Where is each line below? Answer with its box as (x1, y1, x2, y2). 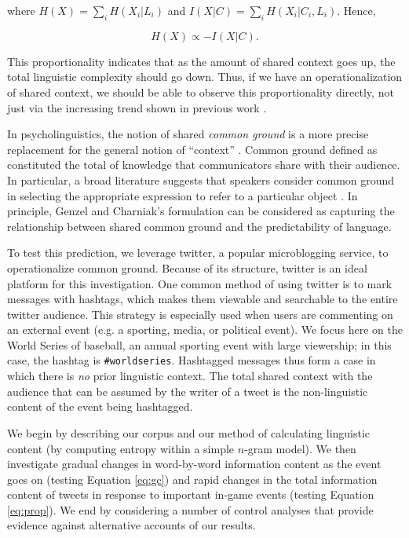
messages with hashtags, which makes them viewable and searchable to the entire (7, 291, 398, 307)
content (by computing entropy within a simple (7, 440, 235, 456)
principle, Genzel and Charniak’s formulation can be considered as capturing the (7, 203, 395, 219)
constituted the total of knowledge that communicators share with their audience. (7, 156, 400, 173)
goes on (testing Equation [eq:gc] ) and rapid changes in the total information (7, 470, 378, 487)
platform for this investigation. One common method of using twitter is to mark (7, 275, 393, 291)
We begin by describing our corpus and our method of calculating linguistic (7, 424, 371, 441)
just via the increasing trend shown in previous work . (7, 99, 267, 115)
